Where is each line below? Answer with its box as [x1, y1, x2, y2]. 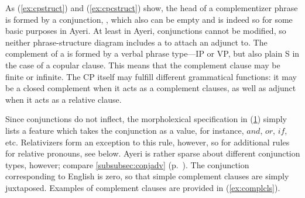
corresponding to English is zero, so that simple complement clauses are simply [5, 170, 289, 182]
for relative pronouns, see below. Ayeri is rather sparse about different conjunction [5, 147, 300, 159]
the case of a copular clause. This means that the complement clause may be [5, 58, 280, 71]
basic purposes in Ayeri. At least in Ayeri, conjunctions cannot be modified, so [5, 25, 286, 37]
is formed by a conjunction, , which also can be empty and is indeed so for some [5, 13, 293, 25]
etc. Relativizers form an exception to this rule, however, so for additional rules [5, 136, 290, 148]
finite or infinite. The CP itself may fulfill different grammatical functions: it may [5, 70, 297, 82]
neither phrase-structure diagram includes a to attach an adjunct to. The [5, 36, 268, 48]
